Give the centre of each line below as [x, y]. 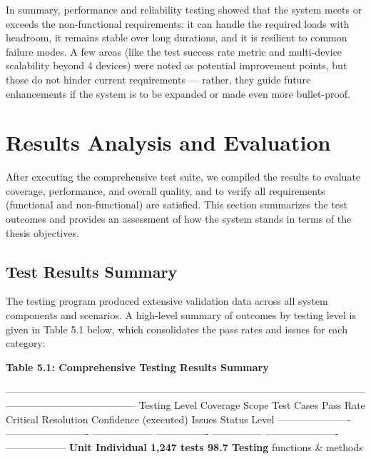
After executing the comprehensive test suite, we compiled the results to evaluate [183, 177]
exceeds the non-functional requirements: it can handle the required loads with [178, 23]
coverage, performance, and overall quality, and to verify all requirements [166, 190]
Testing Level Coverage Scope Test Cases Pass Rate [252, 405]
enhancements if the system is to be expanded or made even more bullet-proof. [178, 93]
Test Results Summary [92, 271]
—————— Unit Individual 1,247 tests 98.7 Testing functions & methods [184, 447]
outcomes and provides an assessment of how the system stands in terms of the [179, 219]
